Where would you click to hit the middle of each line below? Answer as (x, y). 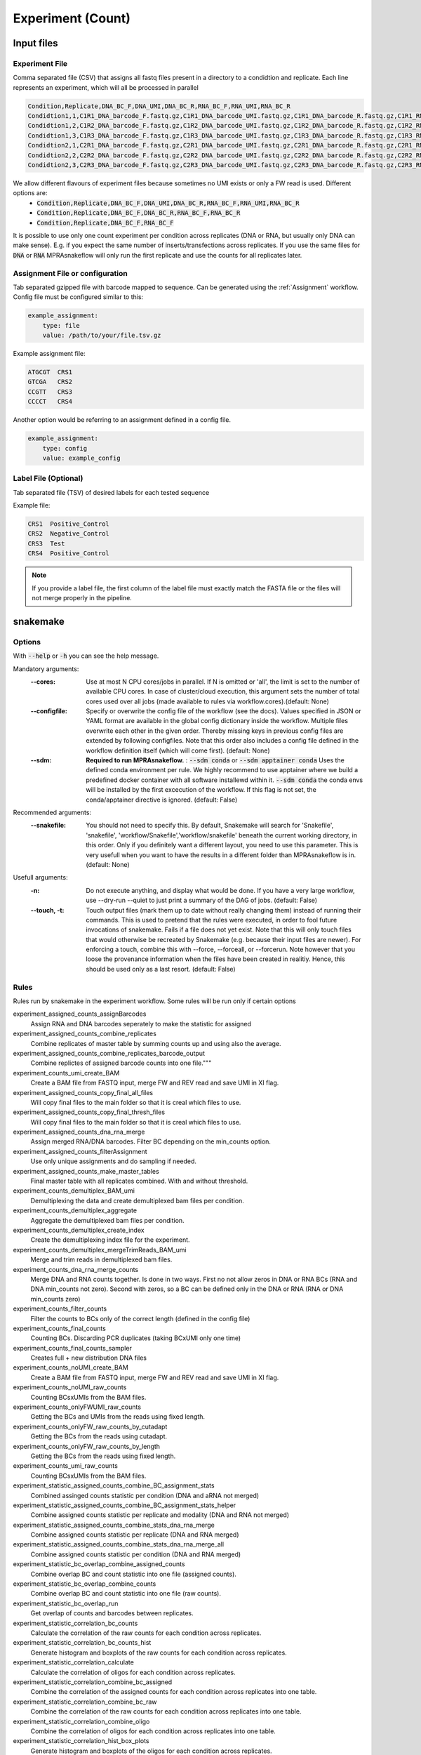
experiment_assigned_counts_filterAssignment (80, 1151)
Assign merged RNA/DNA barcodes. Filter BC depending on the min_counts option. (151, 1141)
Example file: (32, 505)
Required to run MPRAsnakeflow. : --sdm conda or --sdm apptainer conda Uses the (215, 760)
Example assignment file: (49, 354)
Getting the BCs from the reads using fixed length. (103, 1456)
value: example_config (81, 458)
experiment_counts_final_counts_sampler (73, 1348)
